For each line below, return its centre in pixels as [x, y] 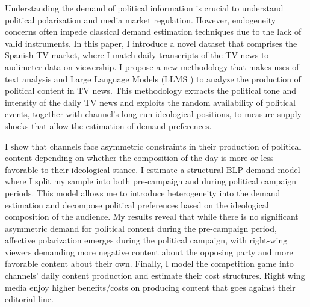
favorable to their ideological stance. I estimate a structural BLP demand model [153, 169]
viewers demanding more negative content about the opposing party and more [149, 251]
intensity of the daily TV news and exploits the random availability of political [150, 102]
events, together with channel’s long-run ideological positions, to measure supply [153, 114]
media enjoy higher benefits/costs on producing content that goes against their [150, 287]
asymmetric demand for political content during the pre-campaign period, [141, 228]
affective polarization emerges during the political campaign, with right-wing [146, 240]
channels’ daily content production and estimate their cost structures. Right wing [155, 275]
